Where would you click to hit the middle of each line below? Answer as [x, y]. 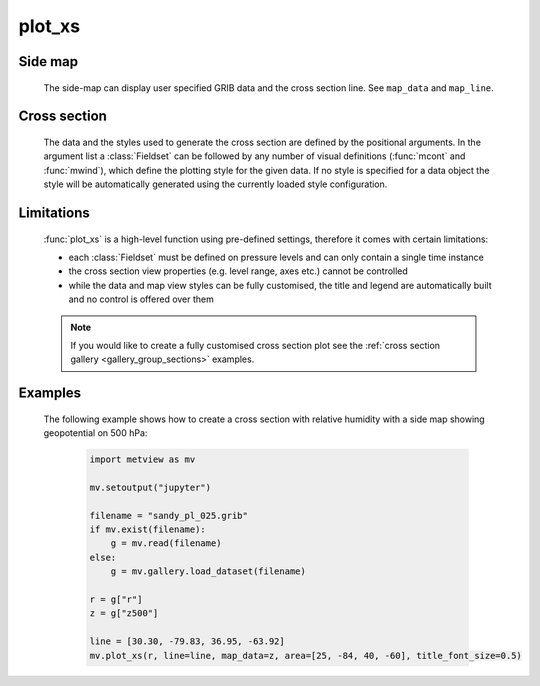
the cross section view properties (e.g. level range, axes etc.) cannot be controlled [238, 271]
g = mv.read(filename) [166, 543]
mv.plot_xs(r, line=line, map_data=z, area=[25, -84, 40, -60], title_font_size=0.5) [305, 655]
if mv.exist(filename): [148, 529]
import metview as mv [142, 459]
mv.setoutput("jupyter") [150, 487]
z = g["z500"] [124, 613]
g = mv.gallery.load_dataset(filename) [208, 571]
